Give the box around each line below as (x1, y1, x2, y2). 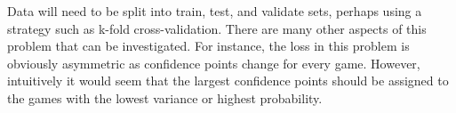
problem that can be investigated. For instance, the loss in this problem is (7, 36, 410, 55)
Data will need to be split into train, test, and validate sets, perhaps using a (7, 2, 422, 20)
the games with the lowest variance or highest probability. (7, 88, 323, 107)
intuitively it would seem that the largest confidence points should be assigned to (7, 71, 449, 90)
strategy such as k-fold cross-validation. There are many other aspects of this (7, 19, 427, 37)
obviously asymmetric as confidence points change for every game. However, (7, 53, 420, 72)
